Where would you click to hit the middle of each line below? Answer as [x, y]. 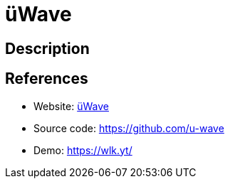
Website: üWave [71, 106]
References [47, 79]
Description [47, 48]
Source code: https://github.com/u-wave [129, 128]
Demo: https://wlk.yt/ [83, 150]
